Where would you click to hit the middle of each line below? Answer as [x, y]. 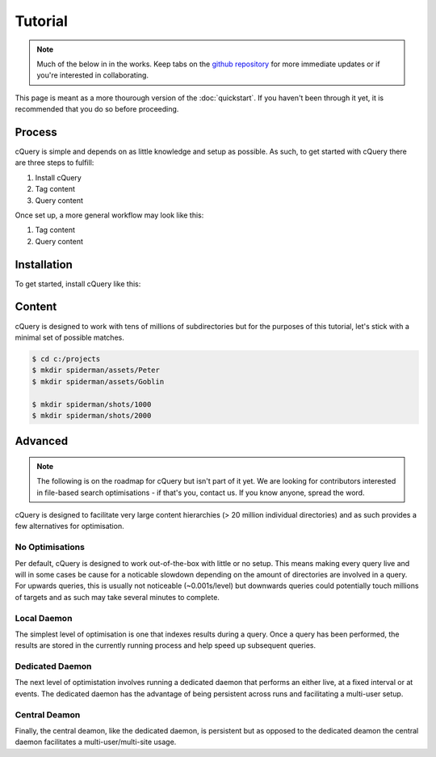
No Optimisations [50, 548]
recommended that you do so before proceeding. [97, 109]
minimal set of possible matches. [69, 337]
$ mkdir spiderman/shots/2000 [92, 415]
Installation [44, 264]
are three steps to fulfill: [55, 163]
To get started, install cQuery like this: [78, 284]
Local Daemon [44, 618]
